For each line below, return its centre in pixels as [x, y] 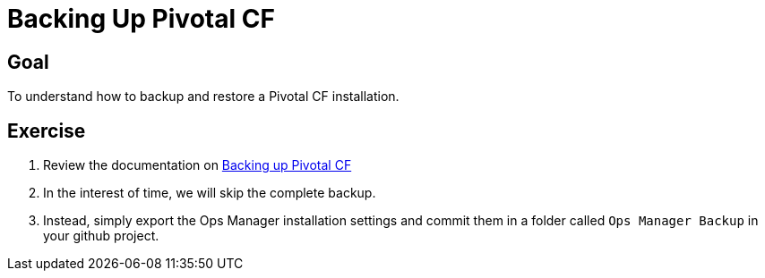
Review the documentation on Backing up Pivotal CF [198, 165]
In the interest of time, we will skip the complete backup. [210, 193]
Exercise [47, 131]
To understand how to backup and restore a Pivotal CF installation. [203, 97]
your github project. [101, 236]
